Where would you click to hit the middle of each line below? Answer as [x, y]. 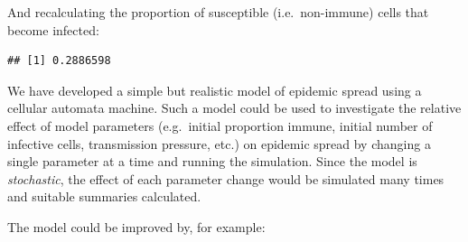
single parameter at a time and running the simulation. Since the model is [212, 161]
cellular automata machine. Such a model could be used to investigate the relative [234, 108]
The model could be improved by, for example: [136, 226]
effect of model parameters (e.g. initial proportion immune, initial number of [220, 125]
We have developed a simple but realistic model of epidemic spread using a [215, 90]
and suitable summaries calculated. [104, 196]
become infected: [53, 29]
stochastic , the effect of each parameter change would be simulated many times [226, 178]
